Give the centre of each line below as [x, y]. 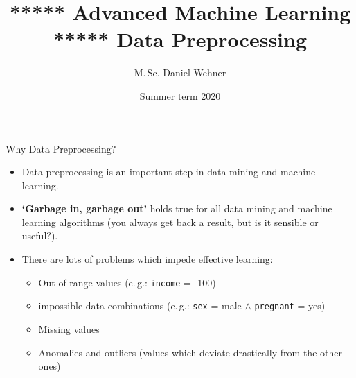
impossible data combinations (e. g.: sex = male [140, 306]
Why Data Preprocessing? [61, 148]
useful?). [40, 235]
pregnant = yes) [290, 306]
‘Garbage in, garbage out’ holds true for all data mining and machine [177, 208]
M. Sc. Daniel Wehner [180, 72]
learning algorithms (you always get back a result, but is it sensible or [170, 222]
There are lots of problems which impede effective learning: [147, 259]
